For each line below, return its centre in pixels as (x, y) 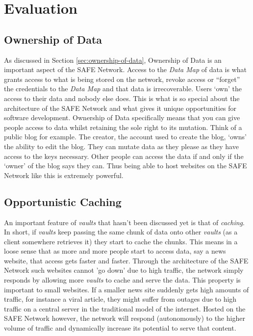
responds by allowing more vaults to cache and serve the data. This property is (122, 280)
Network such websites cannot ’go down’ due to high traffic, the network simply (124, 270)
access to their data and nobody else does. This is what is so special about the (122, 98)
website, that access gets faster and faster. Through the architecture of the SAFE (126, 260)
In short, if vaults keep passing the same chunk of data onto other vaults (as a (121, 232)
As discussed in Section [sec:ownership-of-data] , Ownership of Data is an (113, 60)
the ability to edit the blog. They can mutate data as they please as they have (121, 146)
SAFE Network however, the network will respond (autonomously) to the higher (125, 318)
